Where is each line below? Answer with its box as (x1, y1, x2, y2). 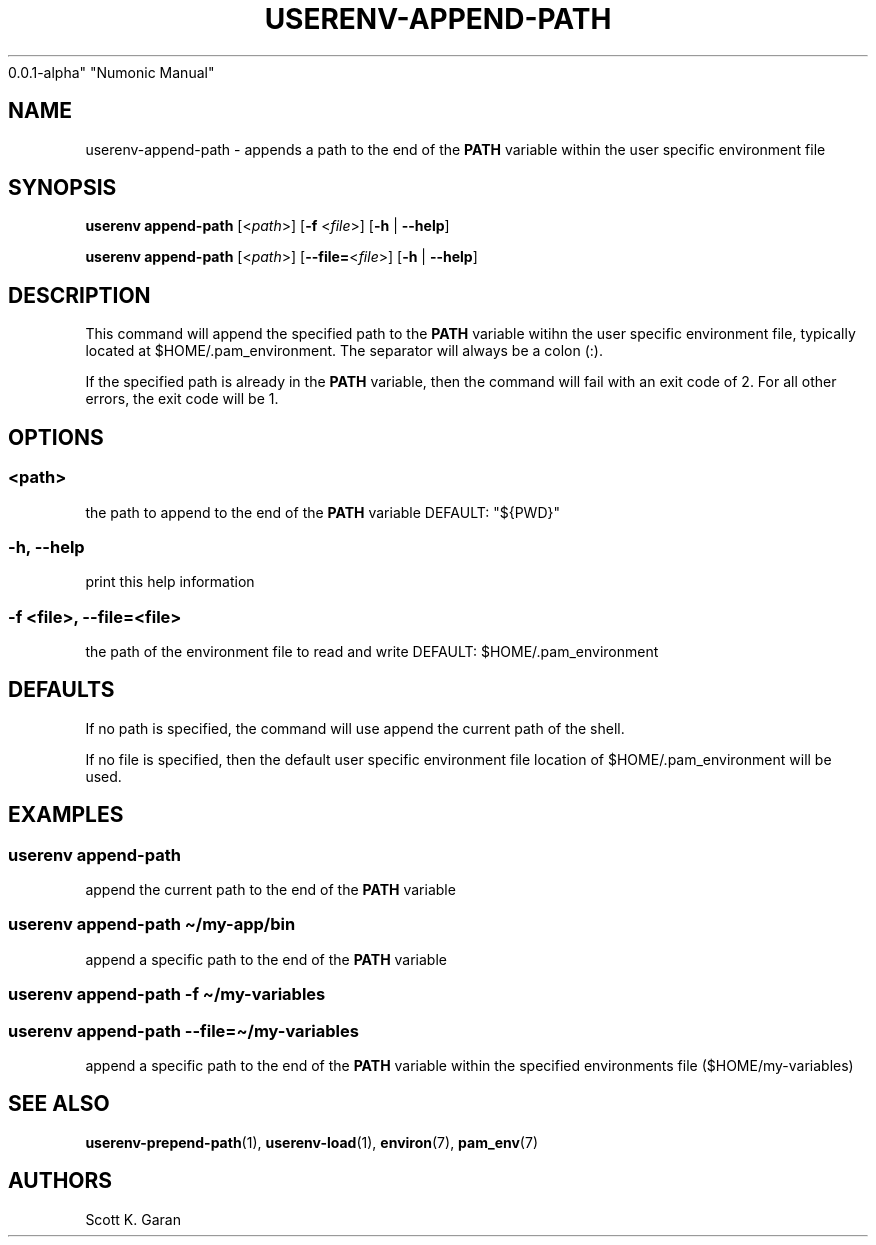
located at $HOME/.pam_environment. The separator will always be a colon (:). (85, 342, 603, 360)
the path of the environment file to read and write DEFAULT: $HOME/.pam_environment (85, 643, 659, 660)
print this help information (85, 573, 255, 591)
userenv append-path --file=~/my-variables (8, 1020, 359, 1041)
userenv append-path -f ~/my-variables (8, 984, 326, 1005)
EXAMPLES (8, 802, 124, 828)
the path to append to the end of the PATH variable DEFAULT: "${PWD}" (85, 503, 560, 521)
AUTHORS (8, 1168, 113, 1194)
